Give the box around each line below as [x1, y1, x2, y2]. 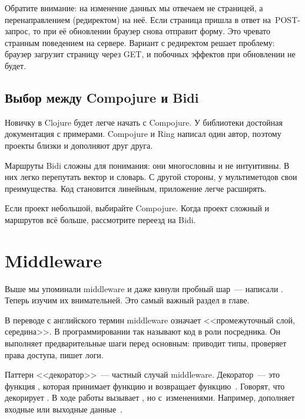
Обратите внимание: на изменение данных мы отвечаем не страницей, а [5, 2, 263, 14]
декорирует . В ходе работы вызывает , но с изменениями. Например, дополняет [5, 391, 295, 404]
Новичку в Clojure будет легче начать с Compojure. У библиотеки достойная [5, 116, 283, 128]
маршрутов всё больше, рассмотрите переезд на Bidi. [5, 213, 196, 225]
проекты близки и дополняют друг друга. [5, 139, 153, 151]
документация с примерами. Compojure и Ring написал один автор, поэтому [5, 127, 281, 140]
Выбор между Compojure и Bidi [5, 88, 199, 106]
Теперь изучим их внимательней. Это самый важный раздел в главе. [5, 294, 250, 306]
